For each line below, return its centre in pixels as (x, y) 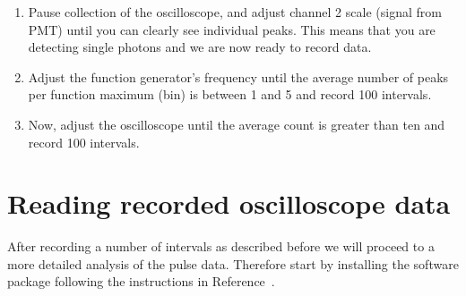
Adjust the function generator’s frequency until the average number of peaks (238, 76)
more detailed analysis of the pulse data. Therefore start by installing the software (233, 263)
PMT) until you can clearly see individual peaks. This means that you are (232, 29)
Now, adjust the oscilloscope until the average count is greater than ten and (237, 124)
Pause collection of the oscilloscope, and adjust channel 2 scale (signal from (235, 12)
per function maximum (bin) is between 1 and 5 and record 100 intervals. (230, 94)
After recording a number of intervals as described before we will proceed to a (221, 246)
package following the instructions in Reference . (141, 281)
